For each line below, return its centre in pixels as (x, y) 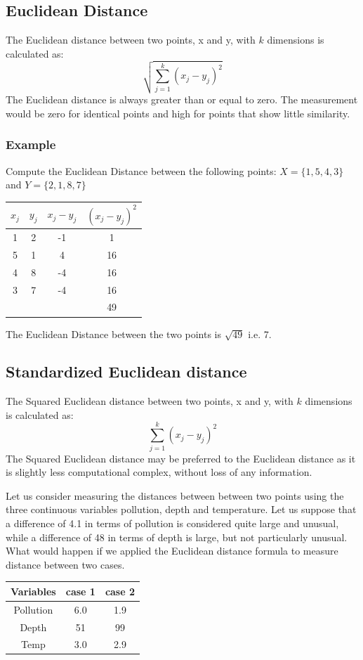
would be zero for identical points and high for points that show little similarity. (178, 113)
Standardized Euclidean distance (126, 371)
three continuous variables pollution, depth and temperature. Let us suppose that (181, 509)
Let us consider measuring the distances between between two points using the (175, 495)
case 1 (80, 591)
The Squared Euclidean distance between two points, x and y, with (150, 401)
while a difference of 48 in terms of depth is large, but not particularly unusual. (177, 537)
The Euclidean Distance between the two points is (114, 334)
